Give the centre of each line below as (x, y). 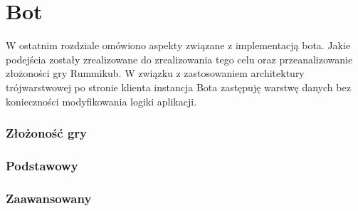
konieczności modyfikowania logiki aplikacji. (101, 101)
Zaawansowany (49, 198)
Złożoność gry (47, 133)
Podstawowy (42, 165)
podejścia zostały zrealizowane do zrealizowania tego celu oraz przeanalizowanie (179, 59)
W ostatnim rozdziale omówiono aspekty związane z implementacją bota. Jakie (178, 45)
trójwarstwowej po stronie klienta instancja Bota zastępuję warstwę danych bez (178, 87)
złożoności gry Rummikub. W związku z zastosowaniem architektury (155, 73)
